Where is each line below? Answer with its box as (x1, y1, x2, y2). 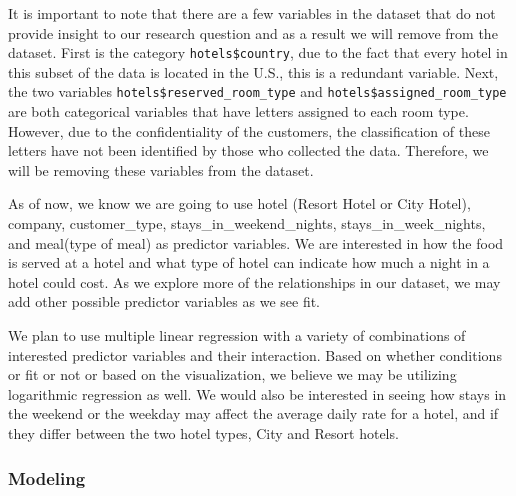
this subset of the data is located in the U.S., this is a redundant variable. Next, (8, 61, 499, 82)
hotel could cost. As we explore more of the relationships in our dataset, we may (8, 271, 501, 292)
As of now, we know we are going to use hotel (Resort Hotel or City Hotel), (8, 193, 471, 214)
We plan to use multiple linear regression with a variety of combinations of (8, 325, 466, 346)
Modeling (8, 465, 86, 490)
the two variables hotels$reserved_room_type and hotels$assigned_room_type (8, 81, 507, 102)
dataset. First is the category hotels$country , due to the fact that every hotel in (8, 42, 508, 63)
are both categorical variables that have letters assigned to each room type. (8, 101, 469, 122)
